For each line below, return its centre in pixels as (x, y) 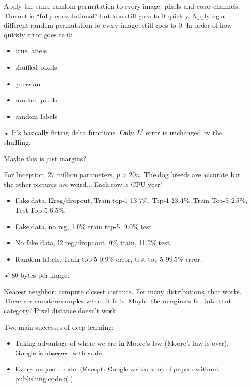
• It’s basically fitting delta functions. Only (69, 132)
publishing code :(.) (44, 379)
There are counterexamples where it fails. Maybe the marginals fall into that (118, 301)
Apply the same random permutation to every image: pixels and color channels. (122, 6)
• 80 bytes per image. (37, 275)
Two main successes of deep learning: (59, 327)
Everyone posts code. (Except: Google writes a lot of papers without (117, 369)
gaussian (28, 83)
